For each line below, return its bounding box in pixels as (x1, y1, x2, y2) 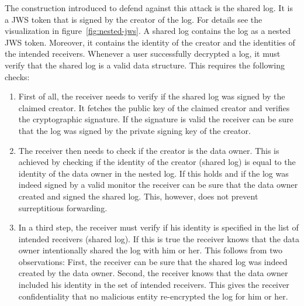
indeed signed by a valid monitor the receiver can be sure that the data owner (18, 178, 298, 191)
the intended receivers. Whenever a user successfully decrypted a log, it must (5, 47, 281, 60)
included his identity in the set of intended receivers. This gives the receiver (18, 279, 289, 291)
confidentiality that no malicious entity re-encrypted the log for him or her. (18, 290, 288, 302)
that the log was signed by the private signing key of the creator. (18, 124, 251, 136)
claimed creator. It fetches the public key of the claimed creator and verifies (18, 101, 290, 114)
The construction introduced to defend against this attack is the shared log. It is (5, 2, 293, 13)
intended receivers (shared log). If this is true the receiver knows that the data (18, 232, 299, 245)
